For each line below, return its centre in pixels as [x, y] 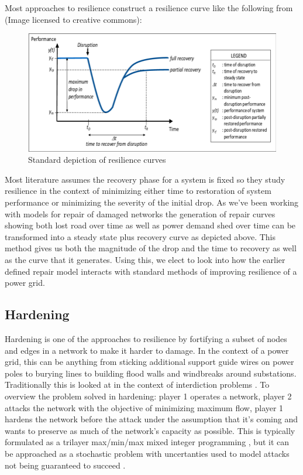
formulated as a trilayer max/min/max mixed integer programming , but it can [147, 442]
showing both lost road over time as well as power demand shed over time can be [150, 225]
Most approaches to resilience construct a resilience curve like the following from [149, 8]
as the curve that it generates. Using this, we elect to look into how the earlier [145, 260]
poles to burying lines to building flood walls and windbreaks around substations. [151, 373]
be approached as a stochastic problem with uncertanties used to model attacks [147, 453]
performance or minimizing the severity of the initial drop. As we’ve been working [152, 202]
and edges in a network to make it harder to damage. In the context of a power [147, 350]
